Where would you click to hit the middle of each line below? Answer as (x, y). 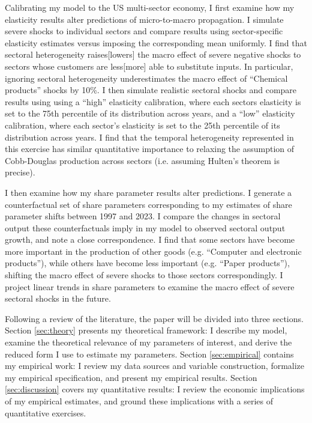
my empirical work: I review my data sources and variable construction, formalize (155, 366)
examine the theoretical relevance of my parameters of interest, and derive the (148, 342)
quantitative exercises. (46, 412)
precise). (20, 172)
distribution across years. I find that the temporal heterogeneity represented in (149, 137)
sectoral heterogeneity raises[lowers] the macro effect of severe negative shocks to (153, 54)
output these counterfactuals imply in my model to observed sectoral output (145, 227)
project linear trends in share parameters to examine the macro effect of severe (150, 286)
